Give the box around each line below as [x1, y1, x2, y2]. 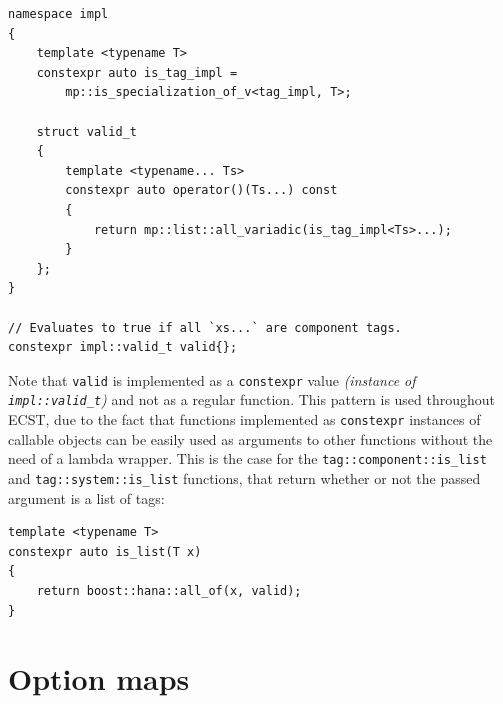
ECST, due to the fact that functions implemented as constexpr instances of [8, 409, 481, 429]
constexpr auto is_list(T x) [8, 544, 202, 559]
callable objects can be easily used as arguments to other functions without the [8, 428, 493, 449]
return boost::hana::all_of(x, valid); [36, 583, 302, 598]
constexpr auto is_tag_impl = [36, 65, 238, 80]
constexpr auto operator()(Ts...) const [65, 183, 338, 198]
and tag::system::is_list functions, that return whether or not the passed [8, 467, 481, 488]
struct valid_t [36, 124, 137, 139]
